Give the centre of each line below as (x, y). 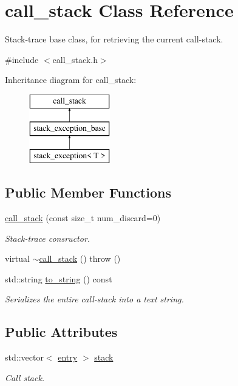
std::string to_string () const (59, 278)
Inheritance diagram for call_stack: (71, 80)
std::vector (24, 357)
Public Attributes (61, 332)
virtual (17, 258)
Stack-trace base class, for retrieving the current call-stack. (114, 39)
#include (22, 59)
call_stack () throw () (80, 258)
